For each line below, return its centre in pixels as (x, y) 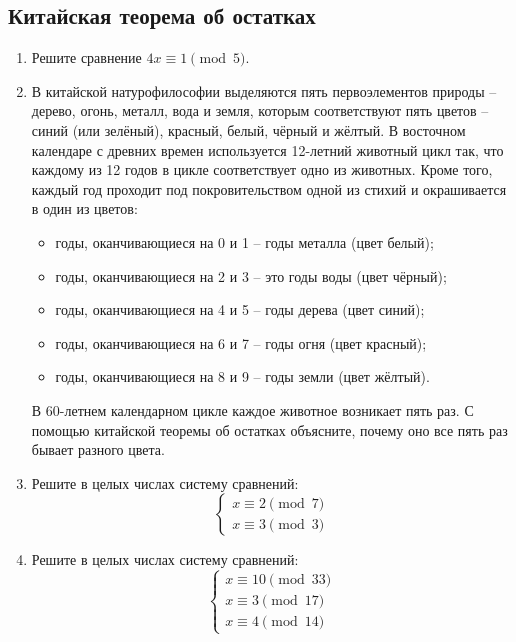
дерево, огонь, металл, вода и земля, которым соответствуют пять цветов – (260, 110)
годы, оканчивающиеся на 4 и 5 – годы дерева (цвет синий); (240, 309)
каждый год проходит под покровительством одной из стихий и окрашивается (269, 188)
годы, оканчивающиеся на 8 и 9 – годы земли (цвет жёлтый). (242, 376)
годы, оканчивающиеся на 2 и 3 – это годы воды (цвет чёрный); (251, 275)
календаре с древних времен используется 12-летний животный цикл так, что (267, 149)
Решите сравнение (86, 57)
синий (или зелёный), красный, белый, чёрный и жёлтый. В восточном (248, 129)
